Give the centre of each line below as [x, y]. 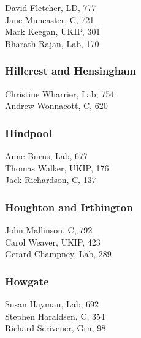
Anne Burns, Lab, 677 [47, 156]
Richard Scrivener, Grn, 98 [55, 328]
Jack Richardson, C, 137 [51, 180]
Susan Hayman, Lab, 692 [52, 304]
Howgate [27, 281]
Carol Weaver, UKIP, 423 [53, 242]
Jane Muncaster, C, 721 [50, 19]
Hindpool [29, 133]
